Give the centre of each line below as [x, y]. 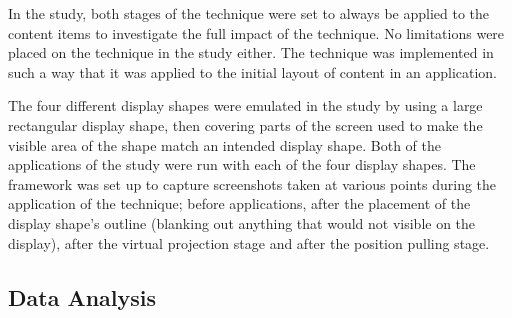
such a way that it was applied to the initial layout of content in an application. [253, 71]
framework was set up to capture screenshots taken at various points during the [252, 183]
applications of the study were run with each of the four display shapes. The [242, 164]
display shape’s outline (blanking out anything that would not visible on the [242, 222]
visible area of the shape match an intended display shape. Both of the [224, 144]
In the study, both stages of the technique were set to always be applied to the [249, 13]
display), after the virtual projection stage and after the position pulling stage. [249, 242]
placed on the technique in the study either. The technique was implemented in [251, 52]
